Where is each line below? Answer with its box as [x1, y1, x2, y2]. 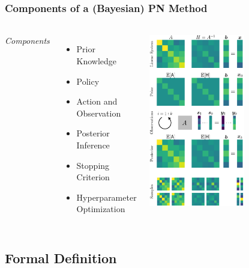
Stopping [76, 159, 110, 171]
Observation [76, 106, 121, 119]
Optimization [76, 203, 125, 215]
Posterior [76, 127, 110, 139]
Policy [76, 75, 100, 87]
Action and [76, 95, 118, 108]
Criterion [76, 171, 110, 183]
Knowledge [76, 55, 117, 67]
